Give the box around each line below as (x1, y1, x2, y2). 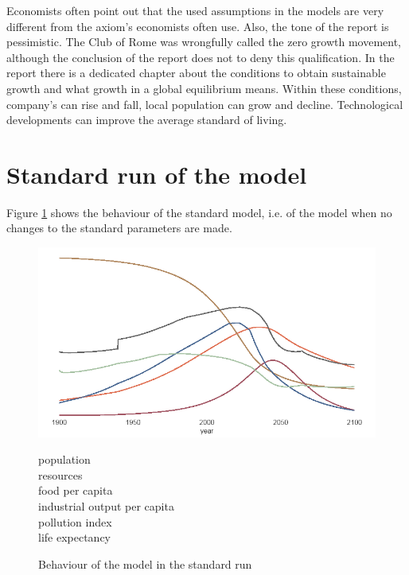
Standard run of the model (6, 157, 307, 190)
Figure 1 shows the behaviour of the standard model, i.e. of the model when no (6, 204, 392, 220)
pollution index (38, 513, 112, 530)
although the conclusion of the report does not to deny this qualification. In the (6, 49, 395, 65)
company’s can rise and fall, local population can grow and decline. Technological (6, 95, 403, 112)
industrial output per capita (38, 497, 174, 514)
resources (38, 466, 83, 483)
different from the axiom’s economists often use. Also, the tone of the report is (6, 17, 389, 34)
